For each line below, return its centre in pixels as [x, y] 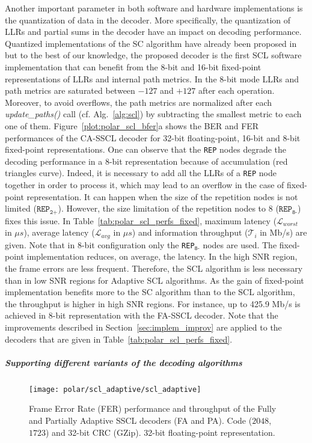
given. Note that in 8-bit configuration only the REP [100, 244]
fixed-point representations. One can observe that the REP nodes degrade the [146, 149]
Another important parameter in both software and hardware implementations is [154, 8]
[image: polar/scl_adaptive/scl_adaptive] [115, 389]
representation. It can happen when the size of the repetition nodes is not [162, 196]
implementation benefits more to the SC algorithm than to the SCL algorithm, [150, 292]
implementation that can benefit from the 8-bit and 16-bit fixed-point [133, 66]
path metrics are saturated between [70, 90]
